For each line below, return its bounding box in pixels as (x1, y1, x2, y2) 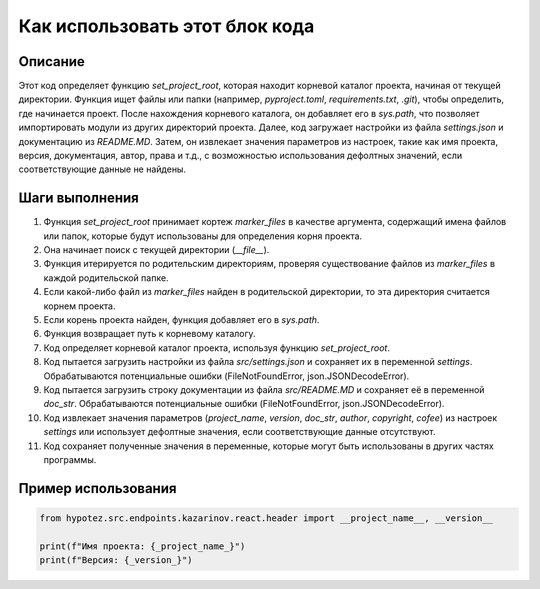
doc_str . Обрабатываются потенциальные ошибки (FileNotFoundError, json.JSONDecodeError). (43, 398, 445, 410)
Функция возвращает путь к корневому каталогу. (43, 328, 256, 340)
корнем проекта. (43, 300, 116, 312)
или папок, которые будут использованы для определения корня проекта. (43, 230, 363, 242)
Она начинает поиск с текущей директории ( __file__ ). (43, 244, 270, 256)
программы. (43, 453, 97, 465)
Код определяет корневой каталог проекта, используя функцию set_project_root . (43, 341, 390, 354)
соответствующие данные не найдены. (18, 163, 187, 175)
